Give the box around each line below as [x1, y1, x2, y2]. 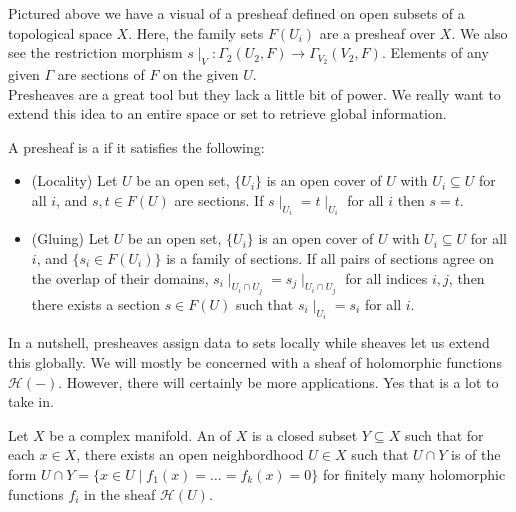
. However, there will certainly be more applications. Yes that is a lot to [58, 371, 499, 392]
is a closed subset [251, 424, 358, 445]
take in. [8, 391, 54, 412]
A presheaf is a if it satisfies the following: [8, 136, 265, 157]
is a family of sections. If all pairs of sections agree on [166, 247, 495, 268]
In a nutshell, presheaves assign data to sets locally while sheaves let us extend [8, 332, 490, 353]
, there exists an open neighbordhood [76, 444, 304, 465]
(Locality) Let [31, 170, 118, 191]
